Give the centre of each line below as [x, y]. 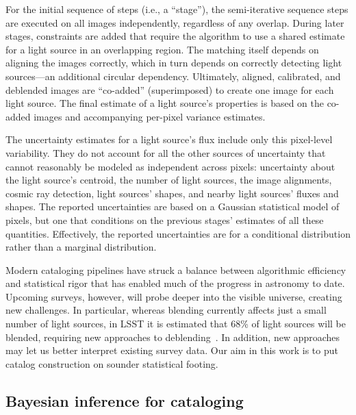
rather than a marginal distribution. [81, 247]
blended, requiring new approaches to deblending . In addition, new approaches [173, 337]
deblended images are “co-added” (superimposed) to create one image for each [170, 89]
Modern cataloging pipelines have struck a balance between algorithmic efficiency [176, 269]
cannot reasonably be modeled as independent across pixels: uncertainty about [170, 166]
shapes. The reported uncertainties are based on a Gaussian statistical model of [173, 206]
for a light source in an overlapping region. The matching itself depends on [162, 49]
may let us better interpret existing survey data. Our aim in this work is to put [172, 350]
